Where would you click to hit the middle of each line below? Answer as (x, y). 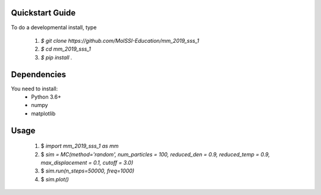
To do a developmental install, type (54, 27)
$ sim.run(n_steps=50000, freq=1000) (88, 171)
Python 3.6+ (46, 97)
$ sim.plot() (55, 179)
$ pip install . (56, 57)
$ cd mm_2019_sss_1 (66, 49)
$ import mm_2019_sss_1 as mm (80, 146)
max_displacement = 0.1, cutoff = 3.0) (87, 162)
